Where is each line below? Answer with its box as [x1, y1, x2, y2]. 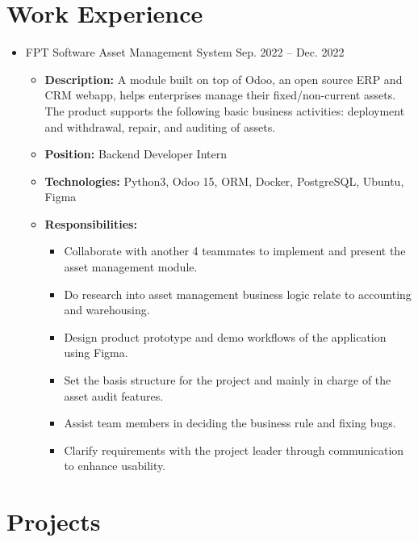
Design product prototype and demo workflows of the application [64, 328, 387, 345]
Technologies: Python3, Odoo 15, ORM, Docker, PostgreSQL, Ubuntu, [44, 172, 404, 189]
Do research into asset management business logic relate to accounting [64, 285, 412, 302]
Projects [6, 505, 101, 538]
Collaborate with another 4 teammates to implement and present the [64, 242, 406, 259]
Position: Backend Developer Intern [44, 145, 228, 162]
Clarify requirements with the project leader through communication [64, 441, 404, 458]
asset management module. [64, 258, 198, 275]
